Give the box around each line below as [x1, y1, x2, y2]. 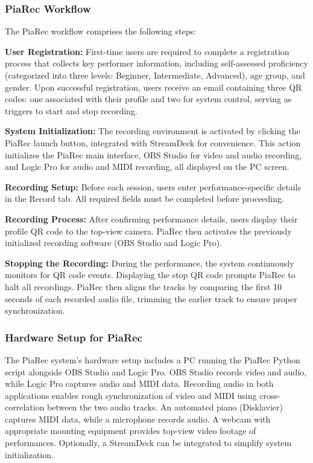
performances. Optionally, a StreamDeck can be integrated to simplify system [5, 436, 292, 449]
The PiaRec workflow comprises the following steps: [5, 25, 196, 37]
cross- [259, 389, 280, 401]
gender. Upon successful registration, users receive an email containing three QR [5, 80, 302, 93]
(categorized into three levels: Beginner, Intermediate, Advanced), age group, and [5, 69, 305, 81]
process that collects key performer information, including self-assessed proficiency [5, 57, 308, 70]
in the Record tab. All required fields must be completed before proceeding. [5, 192, 284, 205]
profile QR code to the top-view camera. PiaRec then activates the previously [5, 224, 292, 237]
